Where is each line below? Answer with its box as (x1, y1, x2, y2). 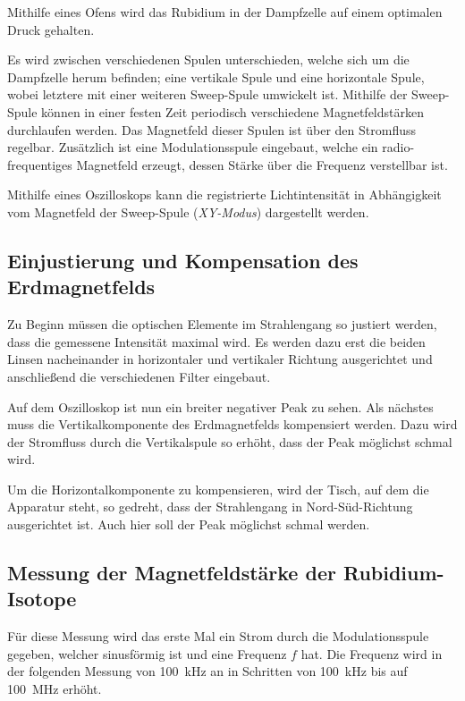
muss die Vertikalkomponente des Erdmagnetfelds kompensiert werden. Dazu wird (7, 415, 458, 434)
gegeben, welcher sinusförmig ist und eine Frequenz (7, 644, 287, 663)
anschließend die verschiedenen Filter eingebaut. (7, 367, 271, 385)
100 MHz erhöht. (7, 680, 102, 698)
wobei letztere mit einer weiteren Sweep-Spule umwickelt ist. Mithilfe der (7, 85, 408, 104)
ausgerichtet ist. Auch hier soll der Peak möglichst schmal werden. (7, 515, 370, 534)
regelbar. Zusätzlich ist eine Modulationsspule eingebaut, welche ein (7, 138, 378, 156)
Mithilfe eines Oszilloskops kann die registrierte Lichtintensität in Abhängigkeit (7, 185, 442, 204)
